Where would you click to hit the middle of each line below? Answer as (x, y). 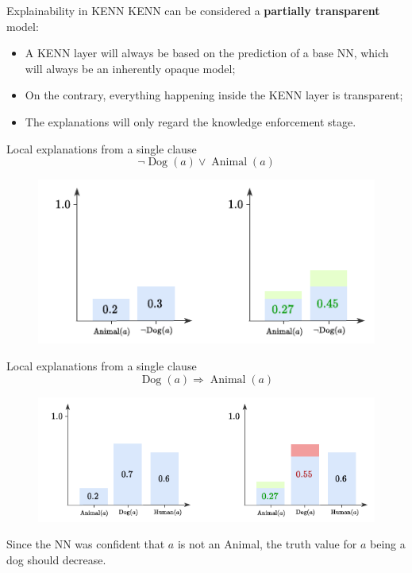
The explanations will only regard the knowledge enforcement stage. (191, 121)
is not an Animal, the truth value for (267, 544)
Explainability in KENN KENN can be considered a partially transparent (193, 10)
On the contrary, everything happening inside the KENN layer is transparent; (214, 95)
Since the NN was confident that (86, 544)
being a (387, 544)
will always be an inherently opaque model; (130, 68)
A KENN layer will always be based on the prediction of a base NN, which (207, 53)
